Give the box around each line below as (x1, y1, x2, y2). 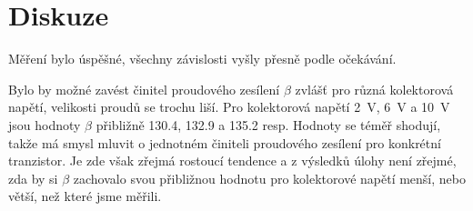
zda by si (8, 168, 58, 187)
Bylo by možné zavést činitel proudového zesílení (8, 79, 280, 98)
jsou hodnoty (8, 115, 81, 134)
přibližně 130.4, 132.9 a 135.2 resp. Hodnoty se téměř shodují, (96, 115, 441, 134)
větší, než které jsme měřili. (8, 186, 162, 206)
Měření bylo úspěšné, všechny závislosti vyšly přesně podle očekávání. (8, 49, 397, 68)
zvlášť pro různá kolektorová (295, 79, 454, 98)
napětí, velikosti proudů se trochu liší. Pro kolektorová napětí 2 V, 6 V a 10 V (8, 97, 450, 116)
